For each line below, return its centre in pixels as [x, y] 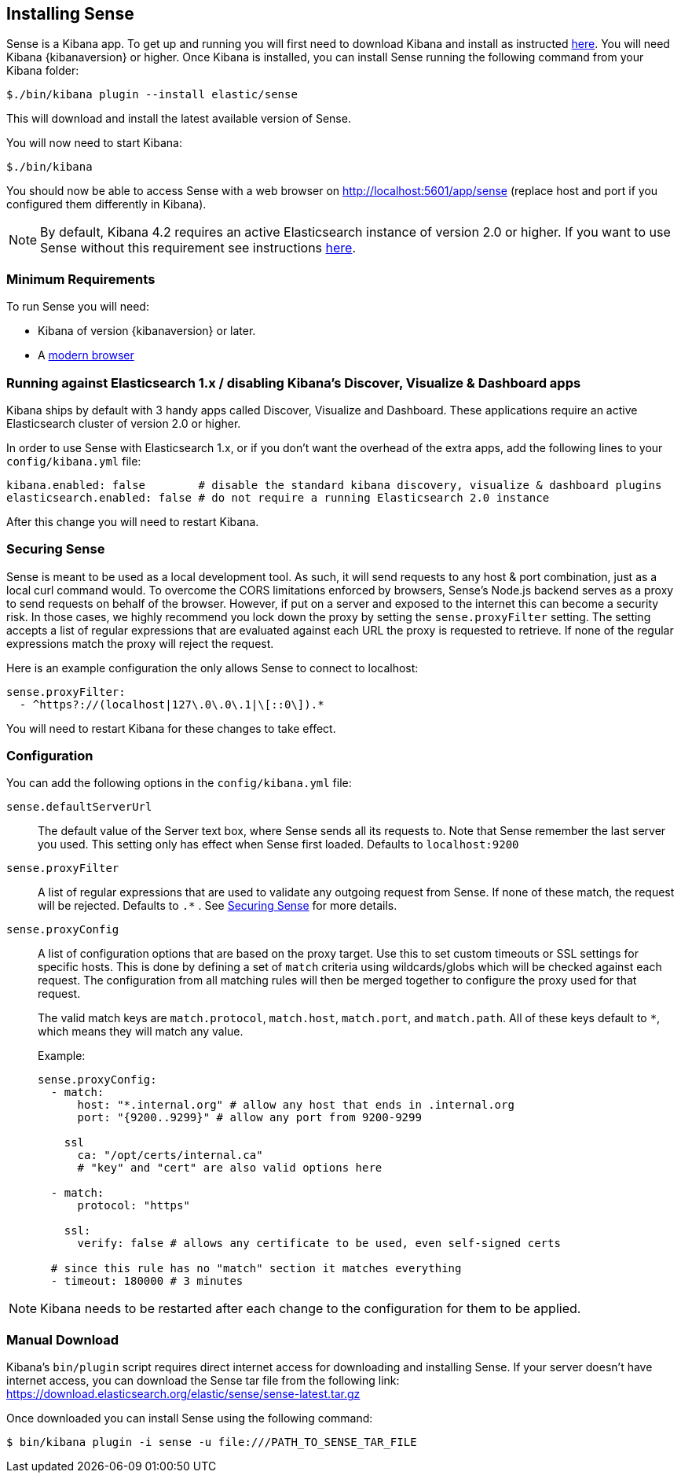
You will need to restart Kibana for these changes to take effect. [171, 728]
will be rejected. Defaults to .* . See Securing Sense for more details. [218, 906]
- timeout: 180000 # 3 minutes [147, 1281]
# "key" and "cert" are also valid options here [230, 1168]
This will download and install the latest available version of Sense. [179, 119]
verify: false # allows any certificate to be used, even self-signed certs [319, 1244]
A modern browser [86, 355]
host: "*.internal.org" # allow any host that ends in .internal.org [296, 1105]
